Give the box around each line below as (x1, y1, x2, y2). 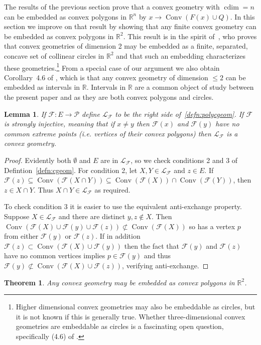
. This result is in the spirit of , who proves (123, 31, 257, 41)
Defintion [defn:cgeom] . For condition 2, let (4, 164, 138, 175)
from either (4, 231, 39, 241)
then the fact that (124, 240, 180, 251)
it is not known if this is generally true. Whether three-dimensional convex (16, 311, 245, 321)
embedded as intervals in (4, 82, 80, 92)
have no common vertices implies (4, 250, 105, 261)
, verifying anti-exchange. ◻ (122, 260, 209, 270)
